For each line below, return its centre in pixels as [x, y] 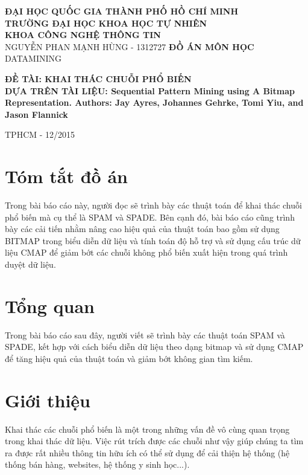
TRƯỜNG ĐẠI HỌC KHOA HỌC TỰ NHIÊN [106, 23]
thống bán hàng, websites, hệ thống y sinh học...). [97, 464]
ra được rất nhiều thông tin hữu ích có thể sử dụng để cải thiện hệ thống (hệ [147, 452]
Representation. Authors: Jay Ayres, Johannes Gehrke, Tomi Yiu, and [154, 102]
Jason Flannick [36, 114]
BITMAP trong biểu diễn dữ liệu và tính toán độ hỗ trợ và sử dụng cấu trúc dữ [153, 240]
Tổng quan [50, 305]
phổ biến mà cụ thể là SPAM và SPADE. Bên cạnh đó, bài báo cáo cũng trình [150, 217]
